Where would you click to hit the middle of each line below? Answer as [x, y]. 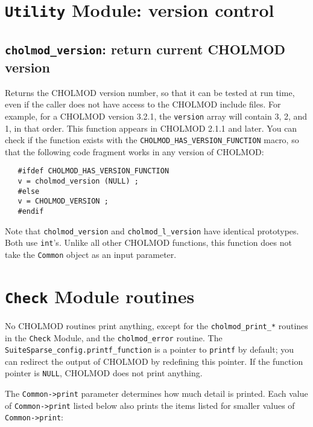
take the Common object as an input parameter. [91, 254]
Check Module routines [100, 296]
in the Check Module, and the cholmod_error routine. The [114, 337]
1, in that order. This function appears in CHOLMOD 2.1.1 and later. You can [151, 128]
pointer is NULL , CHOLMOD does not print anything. [104, 373]
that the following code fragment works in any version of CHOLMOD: [134, 151]
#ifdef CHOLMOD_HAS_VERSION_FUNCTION [93, 171]
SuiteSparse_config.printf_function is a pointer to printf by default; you [149, 349]
